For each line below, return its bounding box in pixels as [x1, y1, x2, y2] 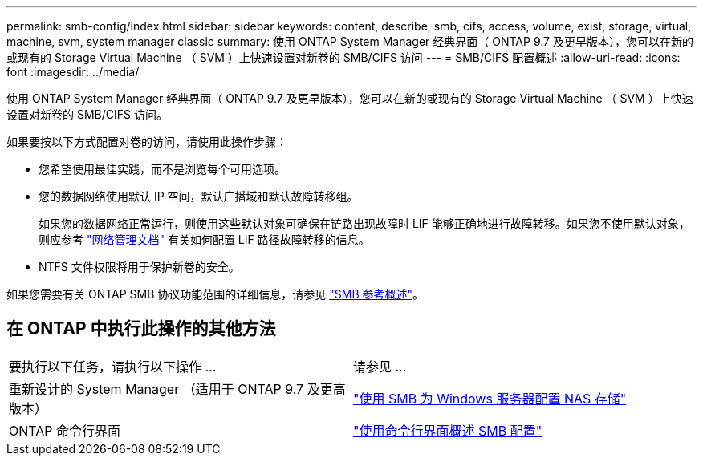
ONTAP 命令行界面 [9, 422, 121, 439]
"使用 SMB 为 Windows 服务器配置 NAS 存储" [353, 390, 627, 407]
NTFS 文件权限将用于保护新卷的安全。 [39, 260, 240, 274]
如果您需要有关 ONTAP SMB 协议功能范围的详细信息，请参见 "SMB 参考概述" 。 [6, 287, 425, 301]
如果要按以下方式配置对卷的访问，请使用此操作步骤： [6, 135, 287, 148]
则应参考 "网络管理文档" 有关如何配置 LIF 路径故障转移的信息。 [39, 233, 370, 246]
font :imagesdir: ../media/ [6, 65, 140, 79]
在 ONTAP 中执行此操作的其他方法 [6, 318, 276, 339]
